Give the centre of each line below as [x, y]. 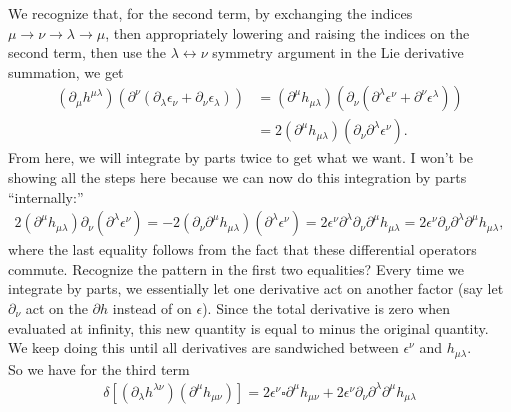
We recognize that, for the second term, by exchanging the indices [210, 13]
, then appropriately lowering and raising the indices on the [287, 32]
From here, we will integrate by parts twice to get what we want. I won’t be [241, 157]
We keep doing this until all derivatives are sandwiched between [203, 347]
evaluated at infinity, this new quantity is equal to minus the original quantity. [248, 327]
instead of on [152, 308]
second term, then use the [87, 52]
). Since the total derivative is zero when [326, 308]
